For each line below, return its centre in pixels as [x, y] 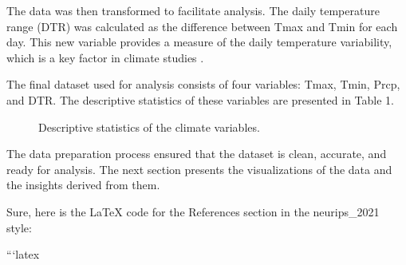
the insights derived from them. [83, 185]
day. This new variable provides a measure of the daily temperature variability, [199, 42]
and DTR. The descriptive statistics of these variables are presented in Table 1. [200, 99]
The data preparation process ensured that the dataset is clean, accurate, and [197, 154]
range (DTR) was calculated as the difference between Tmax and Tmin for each [202, 26]
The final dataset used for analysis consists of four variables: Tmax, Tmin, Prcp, [203, 84]
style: [19, 227]
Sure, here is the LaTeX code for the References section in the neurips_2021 [193, 211]
